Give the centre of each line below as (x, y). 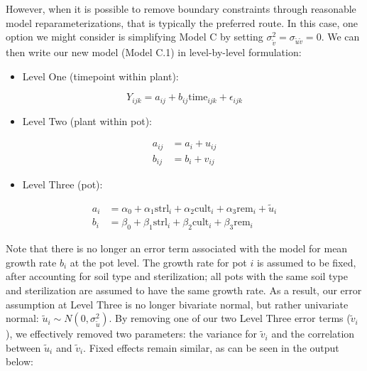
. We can (340, 37)
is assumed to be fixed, (306, 262)
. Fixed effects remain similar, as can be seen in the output (211, 347)
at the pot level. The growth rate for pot (158, 262)
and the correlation (313, 334)
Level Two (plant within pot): (87, 120)
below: (20, 361)
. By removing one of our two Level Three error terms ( (230, 318)
